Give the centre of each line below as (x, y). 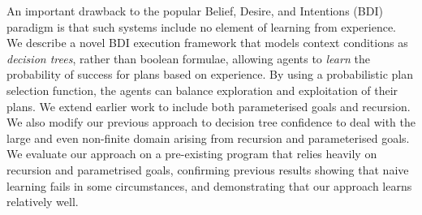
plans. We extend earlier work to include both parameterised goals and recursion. (209, 106)
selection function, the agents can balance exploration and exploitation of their (202, 90)
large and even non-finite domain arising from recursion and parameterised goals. (208, 138)
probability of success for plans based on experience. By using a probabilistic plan (210, 74)
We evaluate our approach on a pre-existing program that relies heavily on (192, 154)
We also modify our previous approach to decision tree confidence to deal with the (211, 122)
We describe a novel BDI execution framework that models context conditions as (207, 43)
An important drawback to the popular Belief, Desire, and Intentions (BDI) (195, 11)
